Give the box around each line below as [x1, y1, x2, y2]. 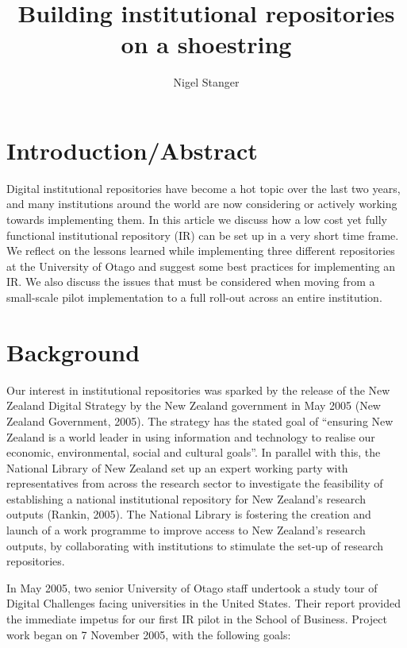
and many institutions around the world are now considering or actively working [6, 195, 397, 212]
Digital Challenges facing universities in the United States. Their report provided [6, 595, 401, 611]
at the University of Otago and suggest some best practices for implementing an [6, 257, 396, 274]
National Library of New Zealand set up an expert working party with [6, 459, 348, 476]
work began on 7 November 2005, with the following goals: [6, 626, 291, 642]
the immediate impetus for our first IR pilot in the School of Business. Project [6, 611, 387, 627]
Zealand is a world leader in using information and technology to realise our [6, 428, 375, 445]
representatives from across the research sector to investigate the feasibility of [6, 475, 383, 492]
